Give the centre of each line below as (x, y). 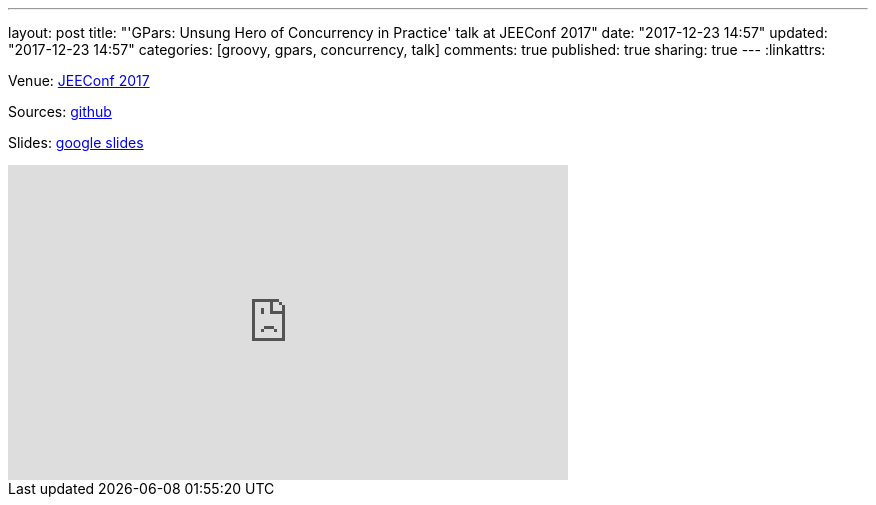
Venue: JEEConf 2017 (79, 80)
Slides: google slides (76, 142)
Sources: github (60, 111)
